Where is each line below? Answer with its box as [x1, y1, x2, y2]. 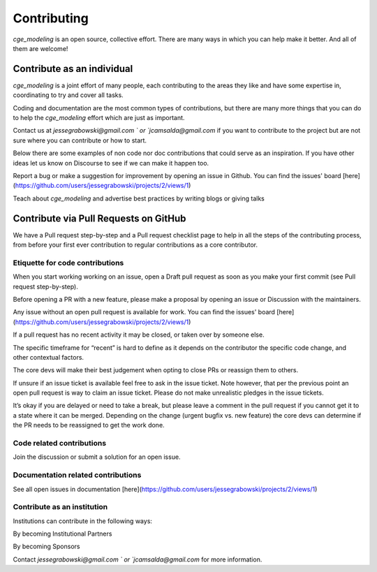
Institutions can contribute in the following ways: [13, 517, 153, 525]
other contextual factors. [13, 353, 84, 361]
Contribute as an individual [13, 63, 133, 75]
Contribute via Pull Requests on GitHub [13, 212, 186, 224]
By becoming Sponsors [13, 542, 80, 551]
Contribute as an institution [13, 502, 108, 512]
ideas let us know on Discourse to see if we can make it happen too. [13, 159, 209, 167]
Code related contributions [13, 439, 107, 448]
